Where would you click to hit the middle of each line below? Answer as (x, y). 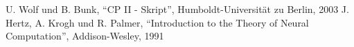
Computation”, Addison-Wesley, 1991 (85, 36)
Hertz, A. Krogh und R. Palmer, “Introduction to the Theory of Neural (157, 22)
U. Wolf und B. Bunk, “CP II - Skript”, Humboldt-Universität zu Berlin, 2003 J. (177, 9)
